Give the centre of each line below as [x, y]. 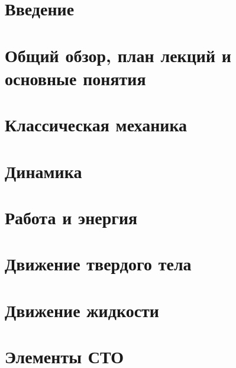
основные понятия [75, 78]
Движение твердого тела [98, 264]
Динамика [43, 171]
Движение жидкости [82, 310]
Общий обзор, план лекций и [118, 55]
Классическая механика [96, 125]
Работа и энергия [71, 217]
